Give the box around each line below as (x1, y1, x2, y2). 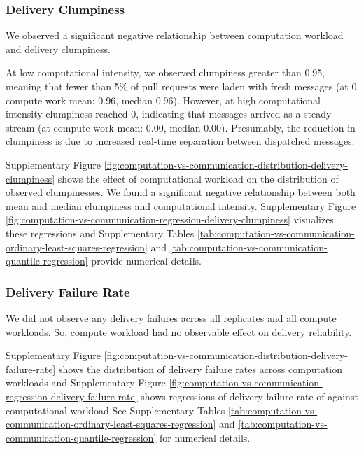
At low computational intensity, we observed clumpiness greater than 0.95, (6, 65, 325, 80)
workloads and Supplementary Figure (6, 375, 166, 390)
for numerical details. (159, 430, 251, 444)
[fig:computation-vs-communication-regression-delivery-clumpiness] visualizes (6, 212, 334, 227)
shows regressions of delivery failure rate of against (141, 388, 358, 403)
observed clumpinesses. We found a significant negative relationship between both (6, 185, 356, 199)
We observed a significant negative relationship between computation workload (6, 28, 344, 43)
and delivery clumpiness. (6, 41, 111, 56)
